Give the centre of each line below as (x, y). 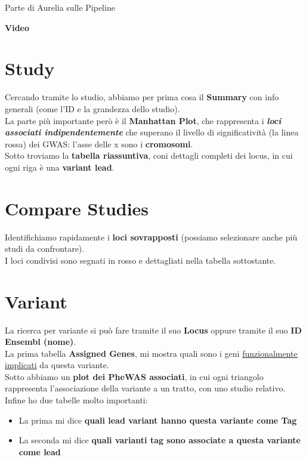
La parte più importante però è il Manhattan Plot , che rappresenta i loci (143, 120)
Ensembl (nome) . (41, 342)
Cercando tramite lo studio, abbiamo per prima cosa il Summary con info (142, 97)
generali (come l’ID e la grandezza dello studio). (92, 108)
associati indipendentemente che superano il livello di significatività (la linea (152, 132)
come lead (40, 451)
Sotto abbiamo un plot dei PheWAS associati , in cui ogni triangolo (134, 376)
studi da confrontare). (45, 248)
